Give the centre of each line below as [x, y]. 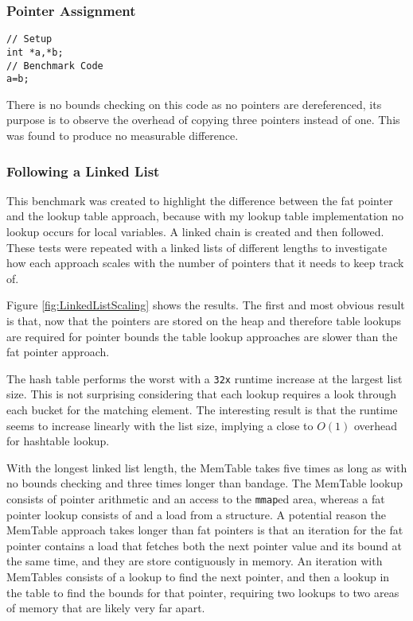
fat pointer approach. [58, 352]
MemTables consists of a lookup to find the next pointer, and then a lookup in [198, 577]
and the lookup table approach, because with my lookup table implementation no [205, 216]
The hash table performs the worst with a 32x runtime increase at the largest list [205, 378]
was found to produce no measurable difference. [123, 136]
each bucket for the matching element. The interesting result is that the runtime [202, 410]
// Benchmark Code [55, 66]
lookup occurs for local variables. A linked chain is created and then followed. [195, 232]
